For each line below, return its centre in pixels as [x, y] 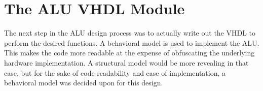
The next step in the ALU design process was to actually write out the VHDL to [130, 33]
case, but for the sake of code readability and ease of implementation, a [115, 72]
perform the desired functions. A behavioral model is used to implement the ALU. [132, 42]
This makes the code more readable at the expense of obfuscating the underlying [129, 53]
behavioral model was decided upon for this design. [84, 83]
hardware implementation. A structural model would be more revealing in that [126, 62]
